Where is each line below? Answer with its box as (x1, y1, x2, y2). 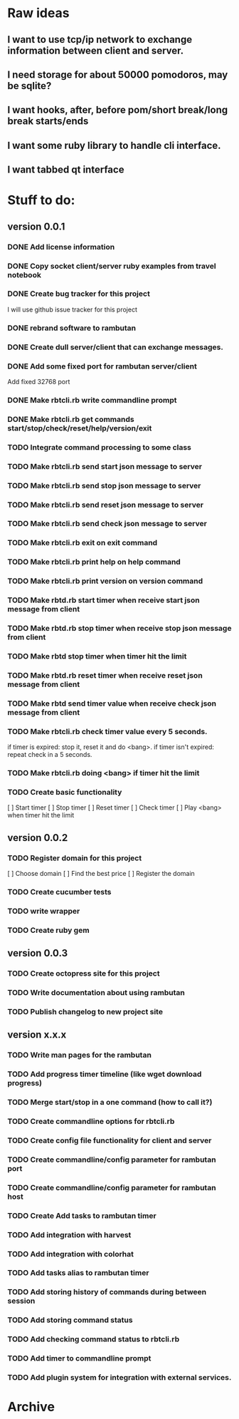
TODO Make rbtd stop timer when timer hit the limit (7, 651, 187, 661)
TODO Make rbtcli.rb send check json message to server (7, 519, 208, 529)
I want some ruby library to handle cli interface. (7, 139, 222, 151)
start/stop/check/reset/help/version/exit (7, 423, 152, 433)
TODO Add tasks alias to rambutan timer (7, 1268, 149, 1278)
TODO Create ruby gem (7, 925, 90, 935)
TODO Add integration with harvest (7, 1229, 132, 1239)
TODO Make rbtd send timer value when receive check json (7, 698, 217, 708)
